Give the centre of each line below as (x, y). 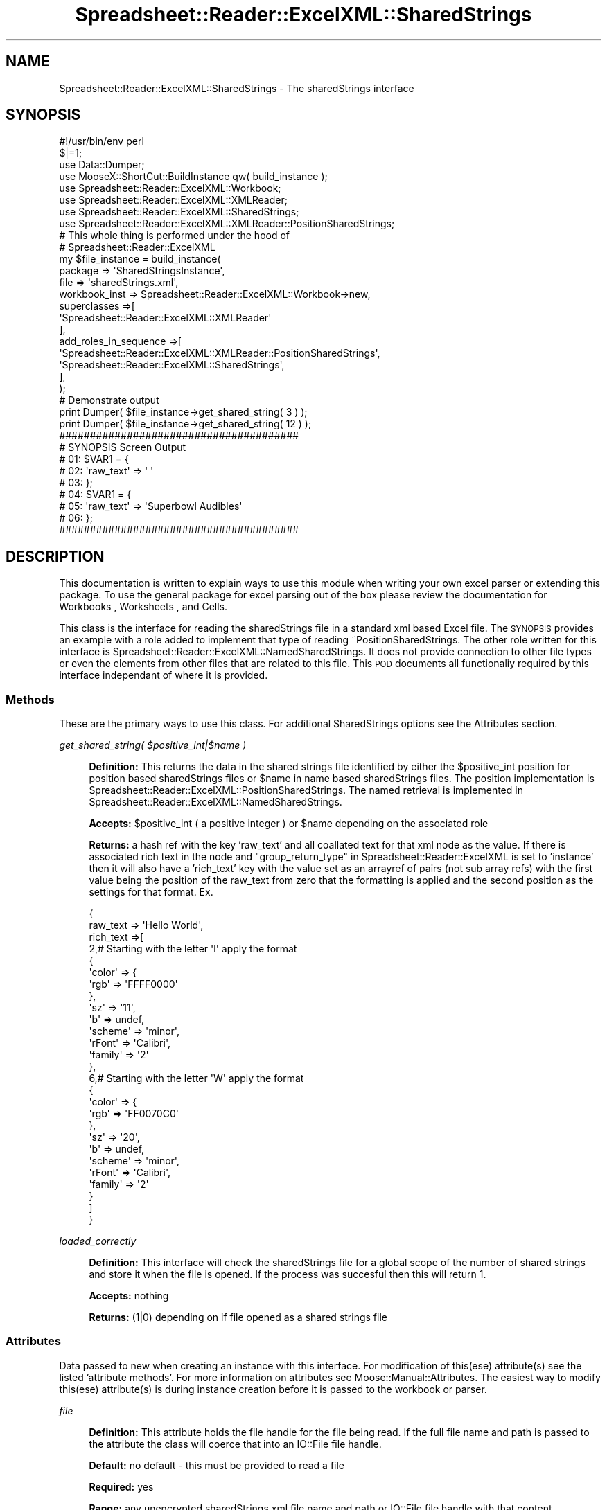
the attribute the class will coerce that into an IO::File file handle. (235, 1444)
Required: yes (121, 1486)
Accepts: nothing (129, 1296)
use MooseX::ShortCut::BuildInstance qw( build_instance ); (193, 177)
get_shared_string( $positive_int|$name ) (153, 745)
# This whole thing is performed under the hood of (175, 236)
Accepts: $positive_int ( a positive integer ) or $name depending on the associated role (289, 824)
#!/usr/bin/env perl (102, 141)
